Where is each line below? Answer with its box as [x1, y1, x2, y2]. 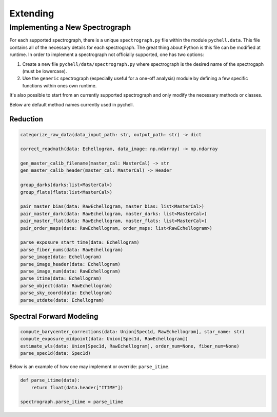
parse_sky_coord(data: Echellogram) [20, 290, 113, 296]
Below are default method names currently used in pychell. [9, 101, 134, 107]
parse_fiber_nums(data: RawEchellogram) [20, 247, 123, 252]
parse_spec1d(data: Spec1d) [20, 350, 91, 356]
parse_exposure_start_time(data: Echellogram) [20, 240, 140, 245]
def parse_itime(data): [20, 377, 81, 383]
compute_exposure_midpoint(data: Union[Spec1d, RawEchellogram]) [20, 336, 188, 342]
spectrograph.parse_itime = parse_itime [20, 399, 123, 405]
